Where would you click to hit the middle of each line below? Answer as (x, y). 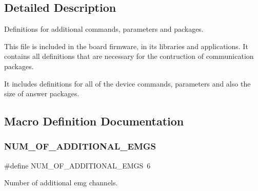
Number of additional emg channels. (61, 183)
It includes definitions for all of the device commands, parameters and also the (127, 83)
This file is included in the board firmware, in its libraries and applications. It (126, 46)
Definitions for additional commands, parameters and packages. (104, 29)
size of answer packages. (42, 93)
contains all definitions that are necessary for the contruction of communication (129, 56)
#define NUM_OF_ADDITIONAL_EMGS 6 (77, 165)
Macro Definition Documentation (94, 121)
